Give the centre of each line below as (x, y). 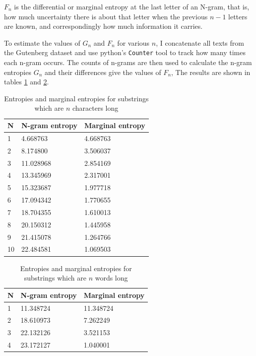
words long (111, 278)
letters (238, 16)
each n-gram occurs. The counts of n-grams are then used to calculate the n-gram (128, 62)
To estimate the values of (42, 42)
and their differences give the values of (103, 72)
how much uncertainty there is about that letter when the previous (106, 16)
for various (133, 42)
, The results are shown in (211, 72)
